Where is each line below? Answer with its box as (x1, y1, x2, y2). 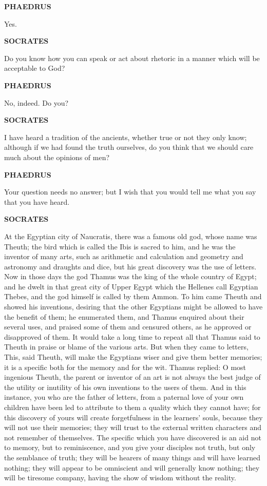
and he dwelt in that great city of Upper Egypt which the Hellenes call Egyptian (4, 281, 258, 291)
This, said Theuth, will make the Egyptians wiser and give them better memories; (4, 352, 262, 362)
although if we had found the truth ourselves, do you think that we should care (4, 142, 254, 152)
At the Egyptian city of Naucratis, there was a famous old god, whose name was (4, 230, 257, 241)
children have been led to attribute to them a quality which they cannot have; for (4, 402, 261, 412)
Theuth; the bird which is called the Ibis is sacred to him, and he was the (4, 241, 236, 251)
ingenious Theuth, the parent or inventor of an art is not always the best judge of (4, 372, 261, 382)
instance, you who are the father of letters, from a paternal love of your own (4, 392, 244, 402)
